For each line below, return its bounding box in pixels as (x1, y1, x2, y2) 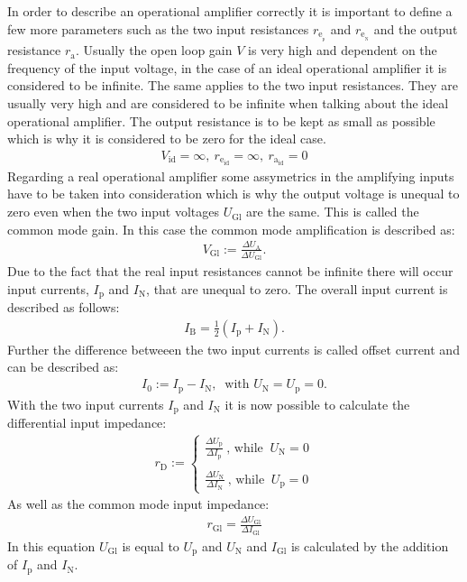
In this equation (7, 536, 96, 555)
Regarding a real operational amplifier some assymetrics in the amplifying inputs (7, 166, 454, 185)
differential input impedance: (7, 413, 167, 432)
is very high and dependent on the (248, 41, 437, 60)
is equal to (122, 536, 179, 555)
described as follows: (7, 298, 120, 317)
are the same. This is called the (246, 202, 419, 221)
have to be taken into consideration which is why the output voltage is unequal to (7, 184, 460, 203)
